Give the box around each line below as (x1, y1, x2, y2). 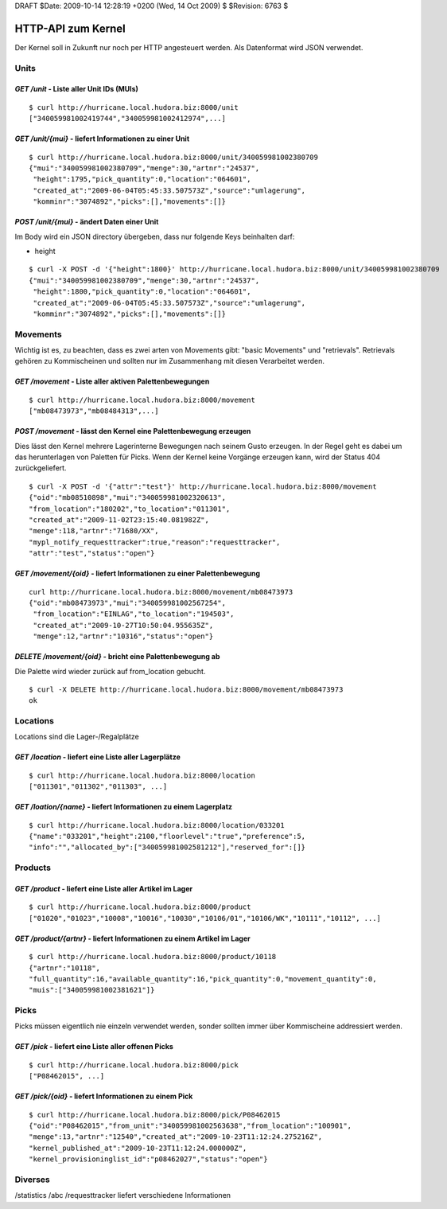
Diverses (14, 1174, 51, 1185)
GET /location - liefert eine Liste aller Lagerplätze (14, 752, 181, 762)
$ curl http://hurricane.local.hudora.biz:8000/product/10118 (29, 952, 277, 961)
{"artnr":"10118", (29, 963, 101, 973)
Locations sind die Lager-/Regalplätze (14, 732, 139, 742)
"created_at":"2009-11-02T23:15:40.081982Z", (29, 515, 210, 525)
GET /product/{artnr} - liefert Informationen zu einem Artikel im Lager (14, 934, 251, 943)
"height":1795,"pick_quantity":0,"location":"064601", (33, 175, 251, 184)
